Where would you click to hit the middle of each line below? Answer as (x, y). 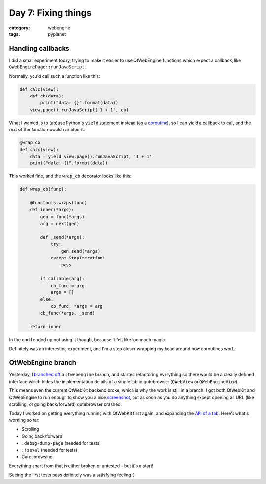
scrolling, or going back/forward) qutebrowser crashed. (66, 404)
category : (19, 28)
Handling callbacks (39, 48)
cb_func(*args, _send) (68, 313)
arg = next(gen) (60, 224)
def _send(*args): (62, 237)
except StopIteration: (78, 258)
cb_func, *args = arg (77, 306)
